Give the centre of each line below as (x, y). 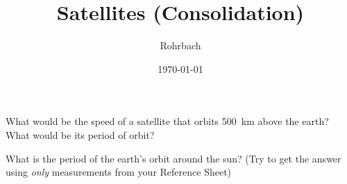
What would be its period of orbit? (80, 134)
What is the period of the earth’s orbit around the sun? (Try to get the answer (173, 158)
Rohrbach (180, 45)
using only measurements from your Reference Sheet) (119, 172)
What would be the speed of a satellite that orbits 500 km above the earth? (167, 121)
